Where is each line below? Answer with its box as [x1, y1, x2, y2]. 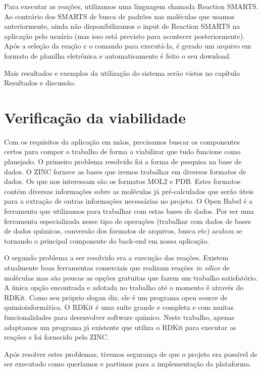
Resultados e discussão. [4, 77, 76, 88]
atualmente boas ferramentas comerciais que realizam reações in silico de [4, 262, 230, 272]
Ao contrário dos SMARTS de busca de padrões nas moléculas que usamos [4, 11, 235, 21]
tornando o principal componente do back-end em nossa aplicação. [4, 235, 209, 246]
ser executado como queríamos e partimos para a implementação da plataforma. [4, 358, 251, 369]
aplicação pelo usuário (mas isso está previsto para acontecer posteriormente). [4, 30, 245, 41]
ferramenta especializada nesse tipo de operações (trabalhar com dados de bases [4, 215, 251, 226]
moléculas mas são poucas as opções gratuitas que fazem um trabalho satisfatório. [4, 272, 258, 283]
